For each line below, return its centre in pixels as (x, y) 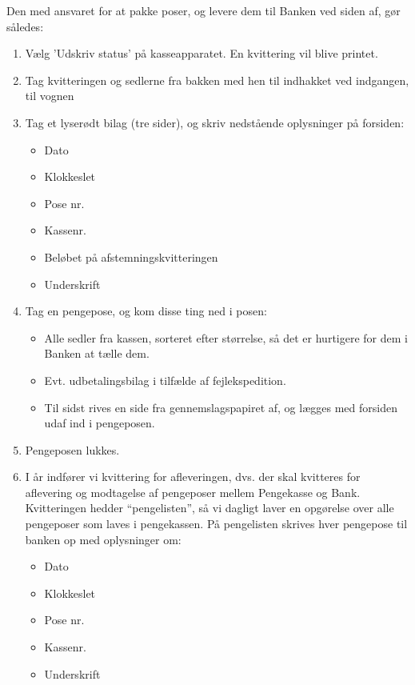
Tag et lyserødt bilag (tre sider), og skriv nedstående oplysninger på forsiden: (215, 122)
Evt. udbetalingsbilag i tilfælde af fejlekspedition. (165, 380)
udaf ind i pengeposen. (100, 423)
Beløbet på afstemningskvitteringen (131, 256)
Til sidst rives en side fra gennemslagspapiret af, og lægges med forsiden (221, 407)
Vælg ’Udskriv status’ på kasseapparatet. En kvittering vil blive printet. (202, 53)
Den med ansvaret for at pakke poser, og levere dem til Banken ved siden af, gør (204, 10)
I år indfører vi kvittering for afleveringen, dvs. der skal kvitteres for (193, 477)
